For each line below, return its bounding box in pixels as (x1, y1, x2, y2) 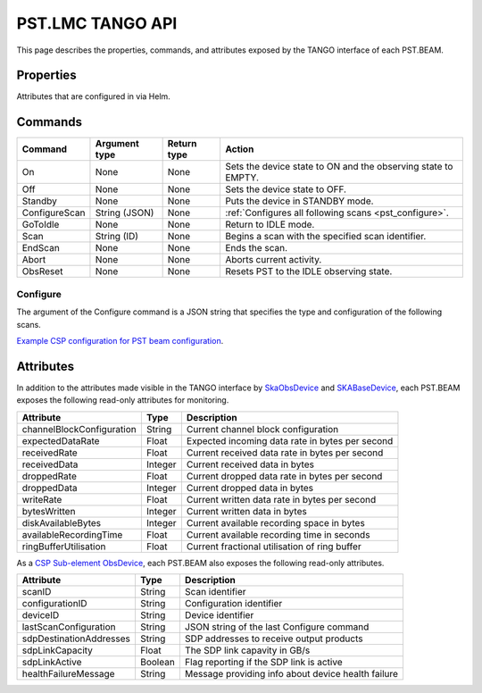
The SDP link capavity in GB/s (184, 644, 311, 656)
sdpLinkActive (21, 655, 82, 668)
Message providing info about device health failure (184, 667, 399, 680)
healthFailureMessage (21, 667, 115, 680)
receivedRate (21, 447, 78, 459)
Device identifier (184, 608, 254, 621)
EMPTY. (224, 171, 259, 184)
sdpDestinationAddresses (21, 632, 131, 645)
